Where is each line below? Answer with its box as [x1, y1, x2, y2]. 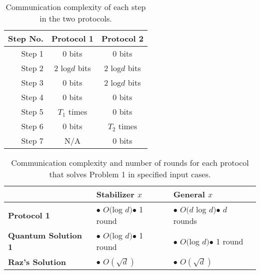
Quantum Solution [8, 229, 82, 241]
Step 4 [21, 91, 43, 103]
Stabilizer [96, 188, 134, 200]
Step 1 [21, 48, 43, 59]
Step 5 [21, 106, 43, 117]
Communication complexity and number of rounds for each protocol [11, 157, 249, 168]
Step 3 [21, 77, 43, 88]
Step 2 [21, 62, 43, 74]
